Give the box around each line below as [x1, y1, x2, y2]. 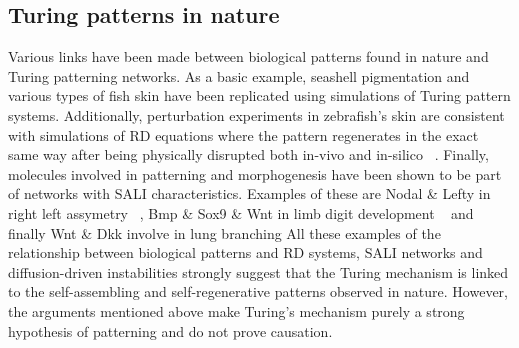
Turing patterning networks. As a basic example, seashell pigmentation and [8, 65, 470, 86]
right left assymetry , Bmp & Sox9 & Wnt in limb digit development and [8, 202, 474, 223]
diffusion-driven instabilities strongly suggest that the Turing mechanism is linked [8, 261, 509, 282]
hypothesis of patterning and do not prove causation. [8, 320, 333, 341]
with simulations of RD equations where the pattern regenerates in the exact [8, 124, 479, 145]
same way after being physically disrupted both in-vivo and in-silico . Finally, [8, 144, 489, 165]
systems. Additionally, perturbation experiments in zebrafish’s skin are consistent [8, 104, 505, 125]
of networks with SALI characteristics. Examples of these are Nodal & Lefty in [8, 183, 491, 204]
